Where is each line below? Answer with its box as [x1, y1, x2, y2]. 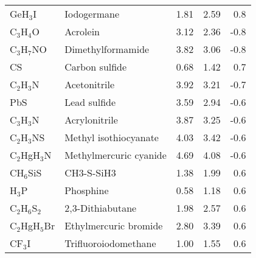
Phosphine [64, 183, 109, 197]
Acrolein [64, 24, 100, 38]
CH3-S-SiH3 [64, 166, 116, 180]
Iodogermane [64, 7, 120, 21]
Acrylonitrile [64, 113, 118, 127]
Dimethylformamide [64, 42, 150, 56]
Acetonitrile [64, 77, 115, 91]
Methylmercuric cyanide [64, 148, 167, 162]
